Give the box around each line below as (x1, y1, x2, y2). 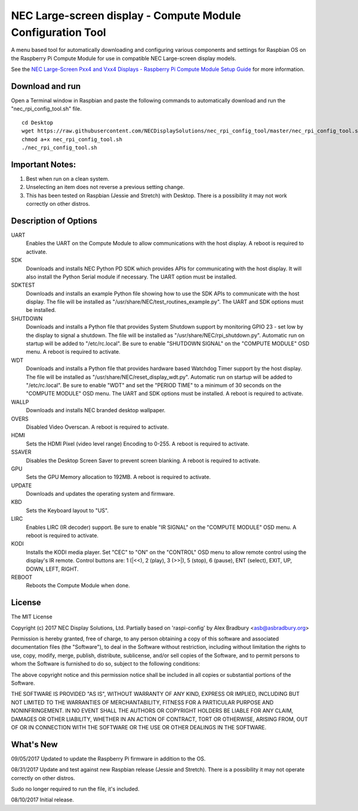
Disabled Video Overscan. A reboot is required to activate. (26, 423, 169, 431)
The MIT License (11, 613, 53, 620)
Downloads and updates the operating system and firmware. (26, 490, 175, 497)
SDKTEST (11, 281, 35, 289)
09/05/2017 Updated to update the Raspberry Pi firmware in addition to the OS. (11, 755, 206, 762)
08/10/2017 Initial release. (11, 796, 74, 803)
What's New (11, 739, 58, 750)
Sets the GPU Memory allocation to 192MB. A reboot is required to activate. (26, 473, 211, 481)
